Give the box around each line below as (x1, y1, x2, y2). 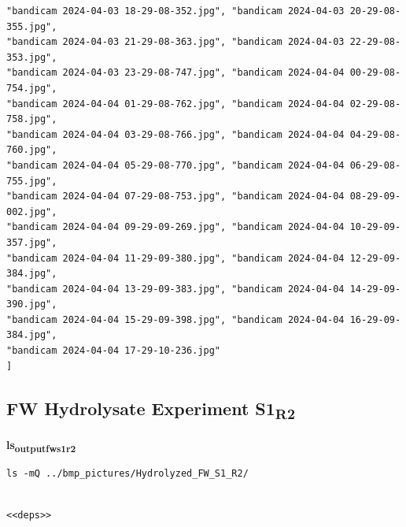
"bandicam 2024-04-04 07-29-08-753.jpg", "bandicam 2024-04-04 (6, 191, 345, 202)
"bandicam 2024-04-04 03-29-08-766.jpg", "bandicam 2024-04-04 (6, 128, 345, 140)
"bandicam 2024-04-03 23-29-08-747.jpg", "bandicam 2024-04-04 (6, 67, 345, 79)
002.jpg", (6, 206, 57, 217)
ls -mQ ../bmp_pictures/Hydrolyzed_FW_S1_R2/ (6, 467, 249, 479)
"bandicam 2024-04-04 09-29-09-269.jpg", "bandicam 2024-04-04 (6, 221, 345, 233)
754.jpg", (6, 82, 57, 94)
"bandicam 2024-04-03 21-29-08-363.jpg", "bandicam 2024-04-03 (6, 36, 345, 48)
